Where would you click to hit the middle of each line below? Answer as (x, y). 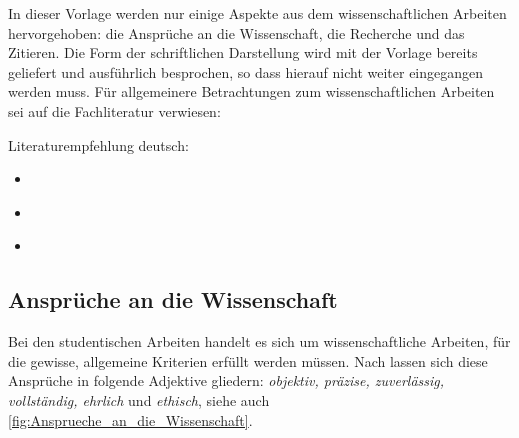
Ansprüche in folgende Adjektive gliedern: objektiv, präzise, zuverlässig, (226, 380)
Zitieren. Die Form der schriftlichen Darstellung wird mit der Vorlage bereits (243, 52)
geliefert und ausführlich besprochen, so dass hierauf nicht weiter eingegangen (246, 71)
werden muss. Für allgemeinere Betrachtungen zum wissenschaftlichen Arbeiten (251, 91)
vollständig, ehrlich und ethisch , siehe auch (139, 399)
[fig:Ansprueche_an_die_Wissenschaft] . (130, 419)
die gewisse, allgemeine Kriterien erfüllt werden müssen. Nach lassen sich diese (248, 360)
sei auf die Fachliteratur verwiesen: (114, 110)
